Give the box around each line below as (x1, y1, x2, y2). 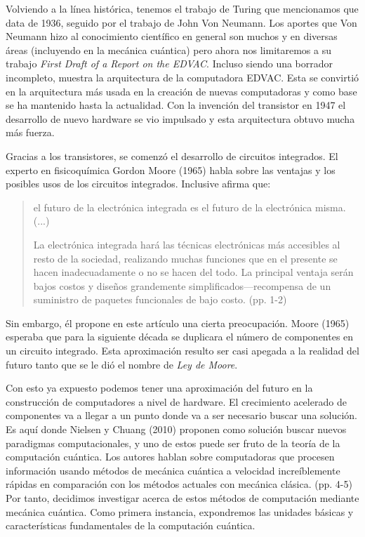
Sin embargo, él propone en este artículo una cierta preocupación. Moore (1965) (6, 315, 350, 330)
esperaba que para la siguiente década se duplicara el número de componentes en (6, 329, 354, 344)
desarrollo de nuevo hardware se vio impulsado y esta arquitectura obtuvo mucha (6, 111, 355, 126)
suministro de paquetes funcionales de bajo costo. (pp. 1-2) (33, 292, 287, 307)
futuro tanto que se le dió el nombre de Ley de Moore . (6, 357, 238, 371)
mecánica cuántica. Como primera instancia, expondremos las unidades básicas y (6, 504, 354, 519)
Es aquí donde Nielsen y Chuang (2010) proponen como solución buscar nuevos (6, 422, 347, 437)
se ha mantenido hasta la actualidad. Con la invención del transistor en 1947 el (6, 98, 346, 112)
